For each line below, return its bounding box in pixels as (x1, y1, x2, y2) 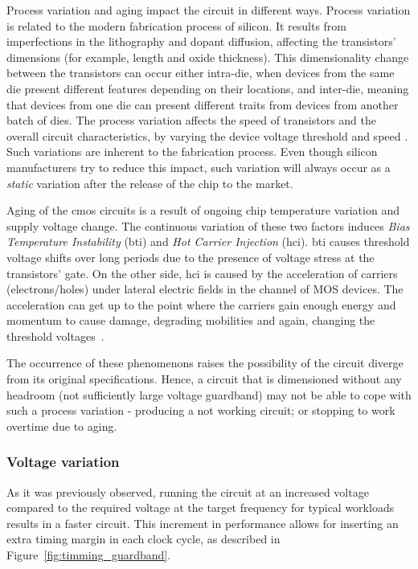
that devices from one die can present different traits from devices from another (6, 96, 399, 113)
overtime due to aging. (6, 417, 117, 434)
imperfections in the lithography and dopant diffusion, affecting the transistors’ (6, 33, 396, 50)
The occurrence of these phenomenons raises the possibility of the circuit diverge (6, 354, 404, 371)
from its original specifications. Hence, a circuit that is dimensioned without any (6, 370, 402, 387)
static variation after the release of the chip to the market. (6, 174, 293, 191)
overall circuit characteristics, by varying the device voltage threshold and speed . (6, 127, 408, 144)
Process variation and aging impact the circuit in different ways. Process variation (6, 2, 411, 18)
